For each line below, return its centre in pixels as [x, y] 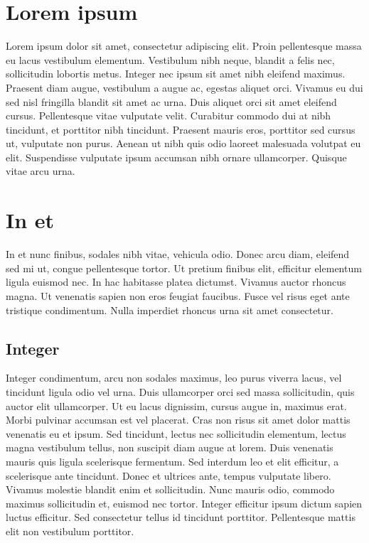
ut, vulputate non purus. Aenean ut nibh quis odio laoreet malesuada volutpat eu [183, 143]
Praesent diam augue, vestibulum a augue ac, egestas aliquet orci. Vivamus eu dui [184, 87]
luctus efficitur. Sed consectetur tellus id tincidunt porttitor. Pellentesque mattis [181, 517]
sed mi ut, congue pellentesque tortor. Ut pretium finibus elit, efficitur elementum [184, 268]
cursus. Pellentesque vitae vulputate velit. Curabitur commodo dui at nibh [169, 115]
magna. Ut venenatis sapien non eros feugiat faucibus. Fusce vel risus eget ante [178, 295]
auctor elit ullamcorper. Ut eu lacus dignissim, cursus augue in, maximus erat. [176, 405]
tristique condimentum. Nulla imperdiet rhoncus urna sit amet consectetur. [170, 310]
